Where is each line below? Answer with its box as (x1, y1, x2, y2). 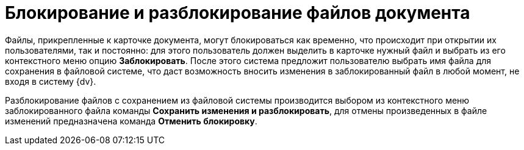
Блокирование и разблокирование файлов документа (5, 2, 470, 23)
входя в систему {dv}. (5, 76, 96, 87)
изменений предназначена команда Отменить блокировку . (5, 115, 257, 126)
